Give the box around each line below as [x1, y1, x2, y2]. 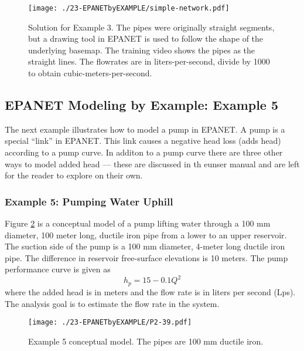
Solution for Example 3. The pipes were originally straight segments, [28, 21, 275, 33]
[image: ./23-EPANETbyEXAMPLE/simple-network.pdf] [28, 4, 230, 12]
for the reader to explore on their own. [5, 169, 143, 181]
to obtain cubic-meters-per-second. [28, 67, 152, 79]
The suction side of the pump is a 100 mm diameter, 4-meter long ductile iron [5, 240, 285, 252]
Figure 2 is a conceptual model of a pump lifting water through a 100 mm [5, 217, 271, 230]
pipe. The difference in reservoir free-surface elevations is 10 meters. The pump [5, 251, 288, 264]
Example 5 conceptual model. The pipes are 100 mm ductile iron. [28, 335, 264, 347]
